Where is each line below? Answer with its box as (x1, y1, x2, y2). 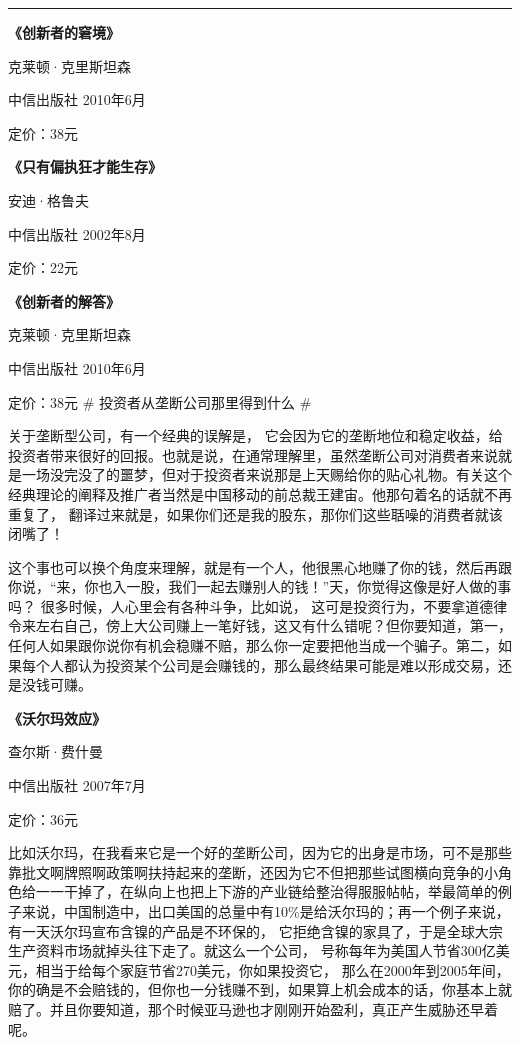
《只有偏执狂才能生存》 (8, 156, 162, 177)
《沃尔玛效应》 (8, 707, 106, 728)
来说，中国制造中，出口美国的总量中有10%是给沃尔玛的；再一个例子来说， (21, 901, 510, 921)
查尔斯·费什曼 (8, 741, 103, 762)
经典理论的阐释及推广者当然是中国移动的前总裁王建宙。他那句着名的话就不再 (8, 483, 512, 504)
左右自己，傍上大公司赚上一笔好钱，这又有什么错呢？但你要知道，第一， (35, 615, 512, 636)
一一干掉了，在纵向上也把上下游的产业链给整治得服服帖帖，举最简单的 (35, 881, 498, 902)
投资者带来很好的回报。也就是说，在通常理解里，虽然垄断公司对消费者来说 (8, 444, 498, 465)
